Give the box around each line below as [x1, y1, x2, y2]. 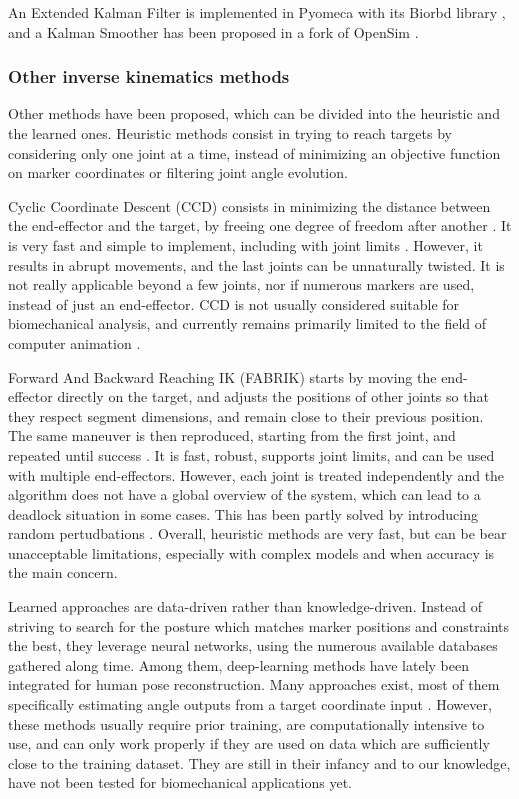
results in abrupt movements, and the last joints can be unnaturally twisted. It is [8, 254, 505, 275]
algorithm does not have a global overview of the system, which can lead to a [8, 484, 481, 505]
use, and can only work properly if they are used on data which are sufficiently [8, 733, 490, 754]
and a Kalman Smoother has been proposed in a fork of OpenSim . [8, 21, 419, 42]
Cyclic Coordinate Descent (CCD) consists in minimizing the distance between [8, 195, 491, 216]
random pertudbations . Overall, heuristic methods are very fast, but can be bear [8, 523, 507, 544]
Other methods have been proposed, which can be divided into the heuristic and [8, 103, 500, 124]
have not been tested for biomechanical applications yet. [8, 772, 352, 793]
